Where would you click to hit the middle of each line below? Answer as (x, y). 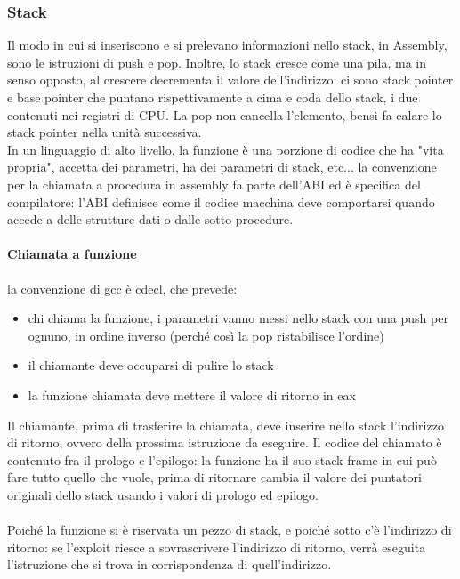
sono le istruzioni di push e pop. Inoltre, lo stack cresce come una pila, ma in (217, 62)
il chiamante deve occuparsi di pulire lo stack (151, 365)
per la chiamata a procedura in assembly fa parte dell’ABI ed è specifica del (214, 184)
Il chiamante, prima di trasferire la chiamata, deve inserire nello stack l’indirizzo (226, 425)
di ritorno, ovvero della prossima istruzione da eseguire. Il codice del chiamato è (225, 442)
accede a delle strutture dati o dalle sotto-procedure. (150, 219)
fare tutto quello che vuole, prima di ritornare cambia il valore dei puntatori (214, 477)
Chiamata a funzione (72, 254)
